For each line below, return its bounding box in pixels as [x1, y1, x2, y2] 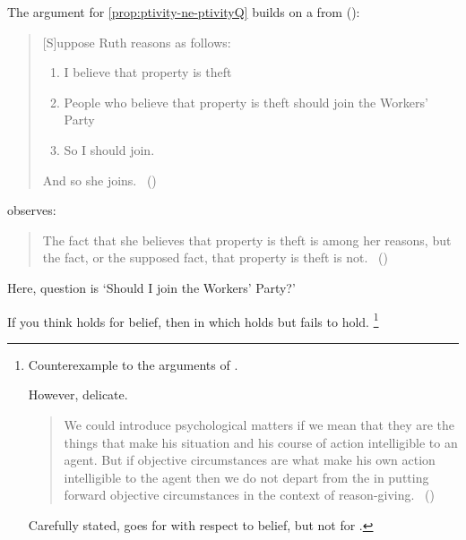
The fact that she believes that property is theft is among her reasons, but [42, 230, 452, 249]
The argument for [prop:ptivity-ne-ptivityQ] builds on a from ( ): [7, 3, 360, 21]
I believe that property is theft [64, 63, 232, 81]
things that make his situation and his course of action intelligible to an [64, 433, 458, 451]
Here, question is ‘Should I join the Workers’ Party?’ [7, 278, 296, 296]
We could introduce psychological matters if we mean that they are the [64, 415, 455, 433]
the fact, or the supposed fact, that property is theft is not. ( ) [42, 248, 388, 267]
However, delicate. [28, 385, 128, 404]
